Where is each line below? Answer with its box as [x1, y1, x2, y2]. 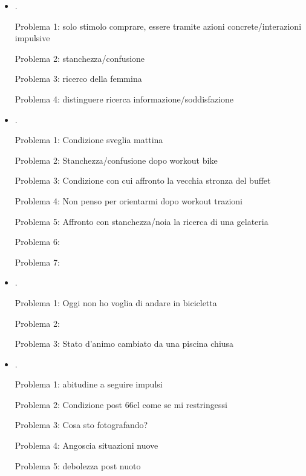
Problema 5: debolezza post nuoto [15, 459, 141, 472]
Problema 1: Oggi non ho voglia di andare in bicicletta [15, 296, 217, 309]
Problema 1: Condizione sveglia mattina [15, 133, 163, 146]
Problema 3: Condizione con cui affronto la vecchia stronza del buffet [15, 174, 271, 187]
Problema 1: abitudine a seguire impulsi [15, 378, 163, 391]
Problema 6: [15, 235, 60, 248]
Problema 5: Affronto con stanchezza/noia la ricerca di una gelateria [15, 215, 269, 227]
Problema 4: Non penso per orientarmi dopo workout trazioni [15, 194, 243, 207]
